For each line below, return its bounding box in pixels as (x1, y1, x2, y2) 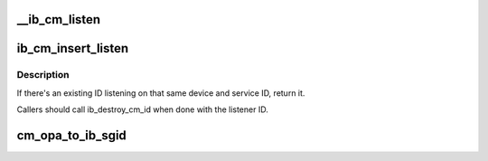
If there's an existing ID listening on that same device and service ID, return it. (16, 87, 305, 99)
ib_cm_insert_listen (16, 41, 129, 56)
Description (16, 69, 70, 81)
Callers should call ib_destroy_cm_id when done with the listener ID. (16, 104, 268, 115)
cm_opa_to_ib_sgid (16, 128, 127, 143)
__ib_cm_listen (16, 12, 101, 27)
